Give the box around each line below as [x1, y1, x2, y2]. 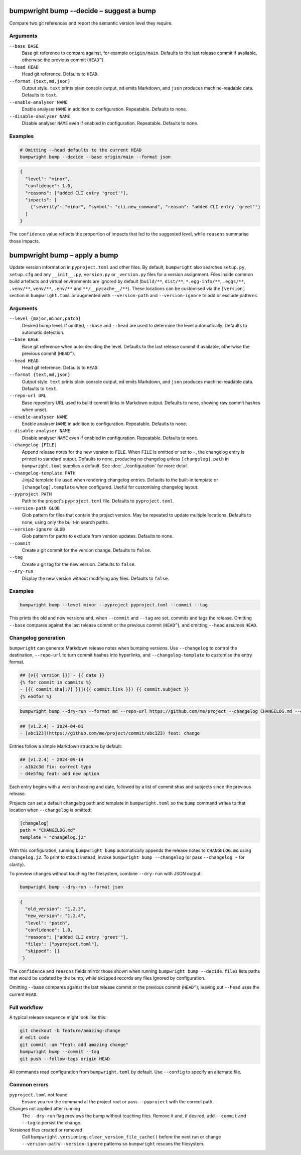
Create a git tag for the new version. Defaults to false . [22, 561, 136, 567]
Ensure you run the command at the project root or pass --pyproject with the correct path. [22, 1099, 214, 1105]
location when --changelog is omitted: [9, 807, 92, 813]
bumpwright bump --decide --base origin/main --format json [20, 154, 171, 160]
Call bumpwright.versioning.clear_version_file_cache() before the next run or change [22, 1134, 221, 1140]
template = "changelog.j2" [20, 834, 86, 840]
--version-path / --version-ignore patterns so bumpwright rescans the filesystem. [22, 1141, 205, 1147]
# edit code [20, 1035, 50, 1041]
